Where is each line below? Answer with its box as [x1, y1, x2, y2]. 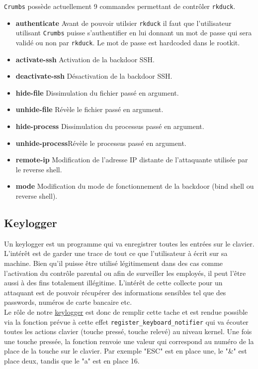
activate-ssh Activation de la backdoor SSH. [15, 54, 155, 64]
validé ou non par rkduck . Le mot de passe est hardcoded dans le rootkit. [15, 37, 240, 47]
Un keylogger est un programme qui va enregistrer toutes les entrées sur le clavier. [4, 238, 255, 248]
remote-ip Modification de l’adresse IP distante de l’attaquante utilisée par [15, 154, 248, 165]
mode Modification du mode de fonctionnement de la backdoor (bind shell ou [15, 181, 254, 191]
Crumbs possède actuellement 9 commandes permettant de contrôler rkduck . [4, 1, 236, 11]
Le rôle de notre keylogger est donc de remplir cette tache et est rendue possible [4, 306, 248, 317]
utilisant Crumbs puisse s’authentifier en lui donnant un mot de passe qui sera [15, 27, 252, 38]
